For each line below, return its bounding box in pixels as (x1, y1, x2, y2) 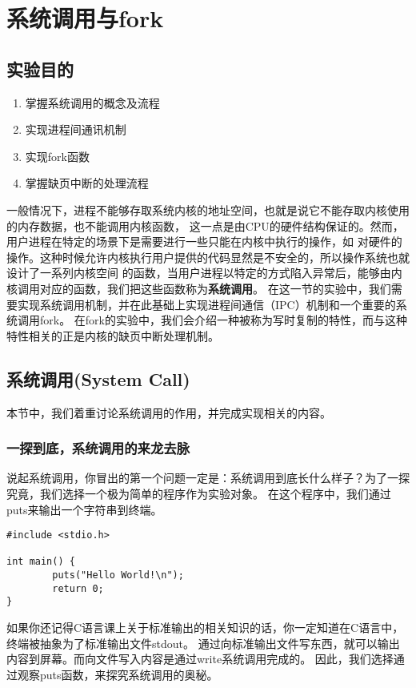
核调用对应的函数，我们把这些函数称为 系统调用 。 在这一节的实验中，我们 (6, 280, 391, 296)
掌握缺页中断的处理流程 (25, 175, 149, 191)
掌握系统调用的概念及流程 (25, 94, 160, 111)
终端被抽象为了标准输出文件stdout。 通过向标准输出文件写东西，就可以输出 (6, 634, 400, 651)
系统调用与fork (6, 2, 164, 34)
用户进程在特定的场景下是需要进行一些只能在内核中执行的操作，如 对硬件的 (6, 233, 402, 250)
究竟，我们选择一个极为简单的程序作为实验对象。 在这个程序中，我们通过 (6, 485, 391, 501)
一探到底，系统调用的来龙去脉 (6, 438, 190, 458)
